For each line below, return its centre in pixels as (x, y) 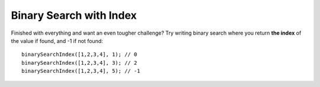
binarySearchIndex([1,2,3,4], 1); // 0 (79, 55)
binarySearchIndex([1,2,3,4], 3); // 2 (79, 63)
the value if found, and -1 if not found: (57, 41)
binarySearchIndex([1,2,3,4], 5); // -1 (81, 71)
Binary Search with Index (74, 15)
